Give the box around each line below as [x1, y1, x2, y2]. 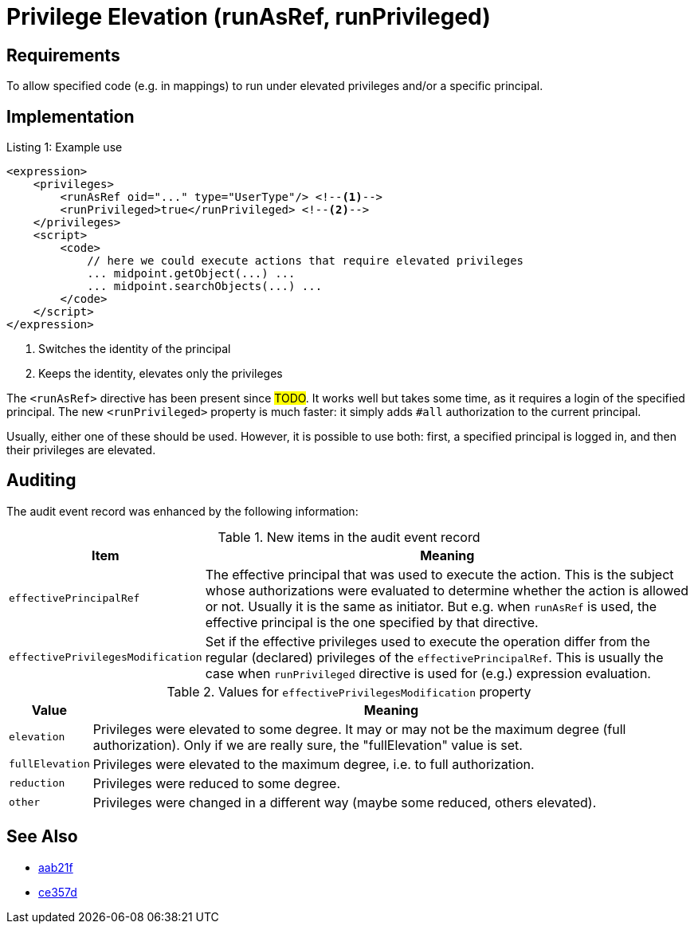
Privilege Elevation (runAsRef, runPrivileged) [6, 3, 491, 30]
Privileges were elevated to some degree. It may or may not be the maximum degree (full [92, 720, 626, 737]
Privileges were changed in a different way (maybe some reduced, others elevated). [92, 794, 597, 810]
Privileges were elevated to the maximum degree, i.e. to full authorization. [92, 755, 535, 772]
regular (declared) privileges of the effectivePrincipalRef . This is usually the [205, 649, 664, 665]
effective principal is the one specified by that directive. [205, 614, 539, 630]
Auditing [6, 470, 76, 491]
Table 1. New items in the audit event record [218, 528, 480, 545]
